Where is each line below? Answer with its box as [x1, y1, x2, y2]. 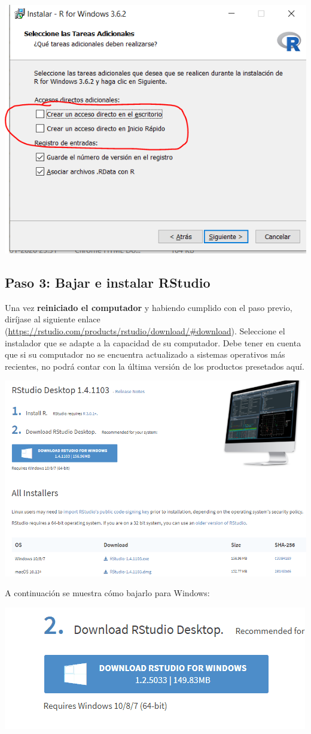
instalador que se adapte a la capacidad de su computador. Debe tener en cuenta [5, 336, 301, 349]
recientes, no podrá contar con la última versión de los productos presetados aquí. [5, 360, 304, 372]
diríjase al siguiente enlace [5, 313, 100, 325]
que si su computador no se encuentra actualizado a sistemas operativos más [5, 348, 285, 361]
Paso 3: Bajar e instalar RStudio [5, 273, 211, 291]
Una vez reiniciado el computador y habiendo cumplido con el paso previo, [5, 301, 292, 313]
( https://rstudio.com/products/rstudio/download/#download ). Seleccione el [5, 324, 285, 337]
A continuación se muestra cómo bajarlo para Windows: [5, 587, 210, 599]
